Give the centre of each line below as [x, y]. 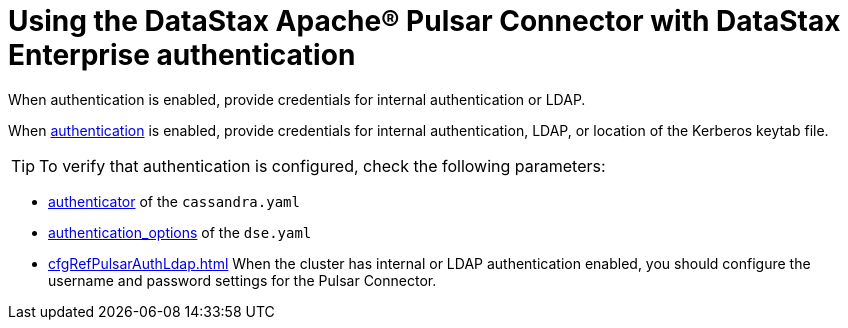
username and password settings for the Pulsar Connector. [242, 280]
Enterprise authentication [182, 55]
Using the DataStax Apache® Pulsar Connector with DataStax [424, 21]
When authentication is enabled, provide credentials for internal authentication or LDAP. [297, 99]
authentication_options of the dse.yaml [180, 232]
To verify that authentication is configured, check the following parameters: [322, 165]
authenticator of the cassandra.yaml [174, 201]
